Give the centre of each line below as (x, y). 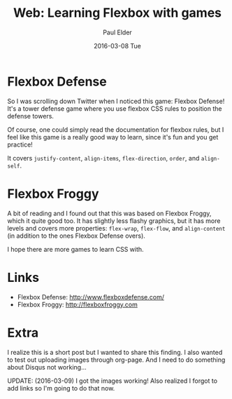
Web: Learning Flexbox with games (117, 13)
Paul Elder (117, 32)
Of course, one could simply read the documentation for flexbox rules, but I (116, 129)
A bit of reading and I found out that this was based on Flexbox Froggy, (109, 213)
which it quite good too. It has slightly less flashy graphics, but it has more (114, 221)
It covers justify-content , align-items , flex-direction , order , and (103, 158)
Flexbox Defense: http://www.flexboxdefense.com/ (90, 297)
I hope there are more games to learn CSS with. (76, 249)
